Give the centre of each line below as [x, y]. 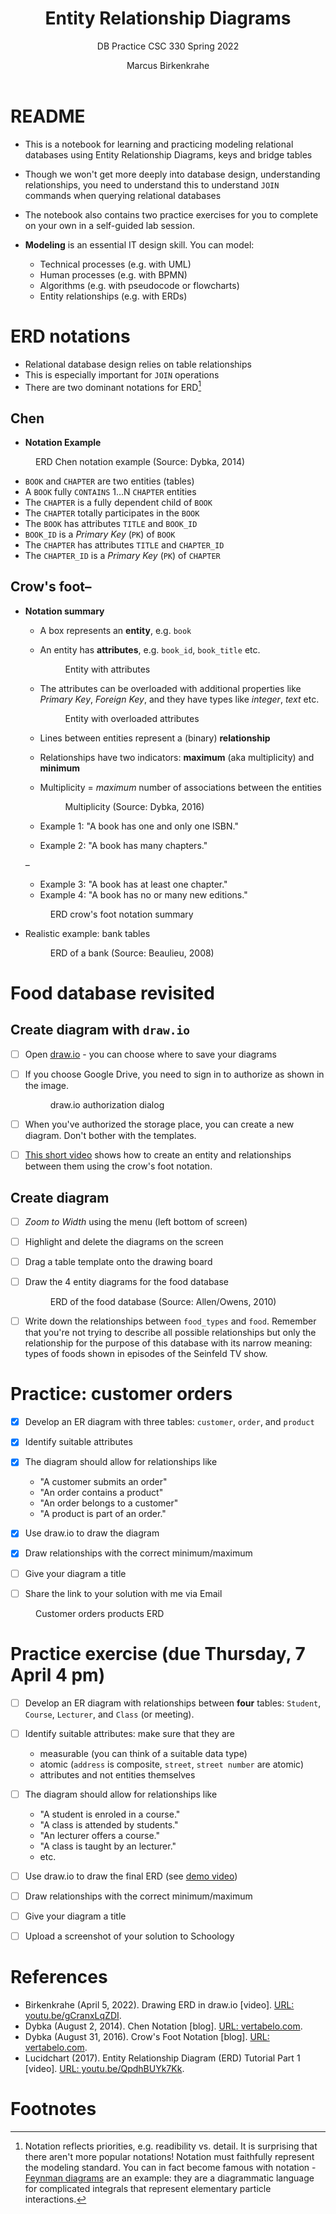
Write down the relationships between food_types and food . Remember [170, 1321]
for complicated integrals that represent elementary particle [148, 2188]
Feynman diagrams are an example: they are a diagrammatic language [169, 2178]
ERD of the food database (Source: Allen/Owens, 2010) [163, 1302]
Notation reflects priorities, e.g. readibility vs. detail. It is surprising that [171, 2146]
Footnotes [53, 2109]
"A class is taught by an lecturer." [108, 1846]
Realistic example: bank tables [87, 933]
